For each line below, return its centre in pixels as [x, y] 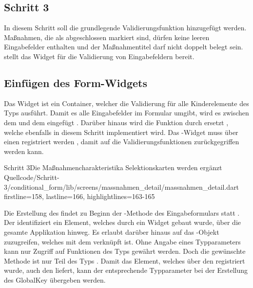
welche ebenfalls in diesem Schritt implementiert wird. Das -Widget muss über [121, 132]
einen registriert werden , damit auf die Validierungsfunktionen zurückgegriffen [122, 142]
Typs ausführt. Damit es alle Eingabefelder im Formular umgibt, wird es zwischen [126, 113]
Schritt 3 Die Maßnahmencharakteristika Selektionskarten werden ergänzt [113, 167]
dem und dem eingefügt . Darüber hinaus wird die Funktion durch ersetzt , [116, 122]
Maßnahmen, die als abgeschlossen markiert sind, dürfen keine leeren [107, 37]
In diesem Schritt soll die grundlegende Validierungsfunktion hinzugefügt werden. [125, 28]
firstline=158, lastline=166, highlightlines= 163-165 [79, 196]
